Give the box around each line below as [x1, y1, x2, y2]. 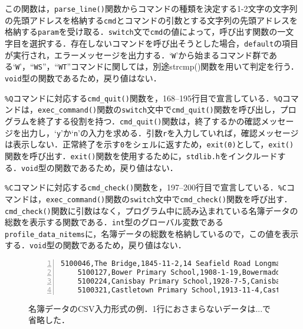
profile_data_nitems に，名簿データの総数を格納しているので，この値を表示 [5, 227, 299, 239]
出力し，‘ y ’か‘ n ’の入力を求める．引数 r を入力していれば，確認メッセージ [21, 126, 299, 139]
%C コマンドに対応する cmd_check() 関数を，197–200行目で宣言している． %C [5, 181, 286, 193]
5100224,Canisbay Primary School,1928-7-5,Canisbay [77, 277, 285, 285]
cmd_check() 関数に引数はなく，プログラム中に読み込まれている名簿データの [5, 204, 298, 216]
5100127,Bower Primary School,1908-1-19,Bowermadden [77, 268, 289, 277]
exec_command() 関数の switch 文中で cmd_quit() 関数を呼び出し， [38, 103, 280, 116]
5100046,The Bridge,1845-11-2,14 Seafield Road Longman [61, 259, 285, 268]
